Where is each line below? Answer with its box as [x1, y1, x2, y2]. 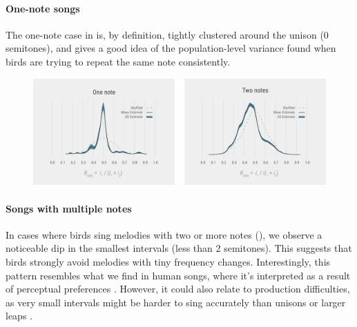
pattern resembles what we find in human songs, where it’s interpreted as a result [6, 268, 351, 282]
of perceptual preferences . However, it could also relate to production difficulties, [6, 281, 350, 296]
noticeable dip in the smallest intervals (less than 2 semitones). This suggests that [6, 241, 352, 255]
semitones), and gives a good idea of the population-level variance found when [6, 41, 336, 55]
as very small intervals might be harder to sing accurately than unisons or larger [6, 295, 346, 309]
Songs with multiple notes [6, 201, 132, 215]
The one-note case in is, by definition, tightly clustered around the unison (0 [6, 27, 329, 41]
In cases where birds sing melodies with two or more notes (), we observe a [6, 227, 322, 241]
